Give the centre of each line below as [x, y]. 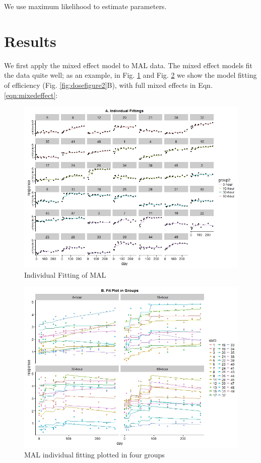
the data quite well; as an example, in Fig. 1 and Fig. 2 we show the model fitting [130, 75]
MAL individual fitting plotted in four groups [94, 454]
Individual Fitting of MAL [65, 274]
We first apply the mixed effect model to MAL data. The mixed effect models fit [128, 65]
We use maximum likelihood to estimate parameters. [85, 6]
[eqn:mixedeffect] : [31, 95]
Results [30, 41]
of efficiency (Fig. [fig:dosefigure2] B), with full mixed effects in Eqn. [108, 85]
